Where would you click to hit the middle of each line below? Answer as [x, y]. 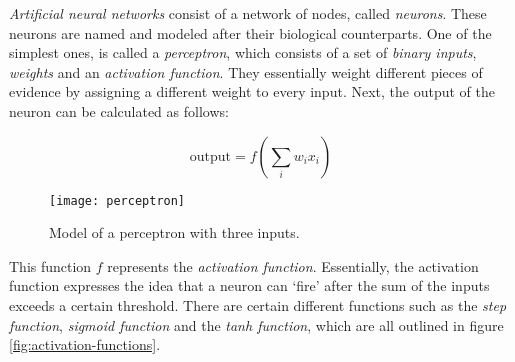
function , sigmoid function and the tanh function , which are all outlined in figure [256, 324]
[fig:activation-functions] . [85, 344]
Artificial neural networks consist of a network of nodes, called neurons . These [248, 13]
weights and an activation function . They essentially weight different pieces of [246, 71]
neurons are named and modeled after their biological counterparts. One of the [250, 32]
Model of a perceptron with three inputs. [174, 232]
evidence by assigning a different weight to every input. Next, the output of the [252, 91]
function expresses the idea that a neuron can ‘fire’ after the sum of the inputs [249, 285]
